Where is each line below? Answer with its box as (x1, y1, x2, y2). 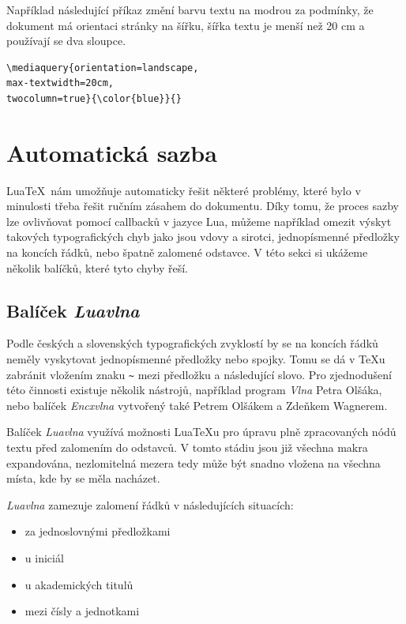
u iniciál (24, 550, 64, 566)
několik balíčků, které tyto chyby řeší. (6, 259, 188, 276)
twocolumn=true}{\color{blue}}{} (6, 92, 182, 104)
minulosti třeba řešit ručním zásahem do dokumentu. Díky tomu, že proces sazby (6, 197, 399, 214)
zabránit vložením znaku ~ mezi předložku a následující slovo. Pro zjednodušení (6, 366, 393, 382)
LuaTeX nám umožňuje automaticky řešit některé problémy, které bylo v (6, 182, 361, 198)
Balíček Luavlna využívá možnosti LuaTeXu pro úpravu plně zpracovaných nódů (6, 423, 397, 440)
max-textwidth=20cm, (6, 77, 115, 89)
